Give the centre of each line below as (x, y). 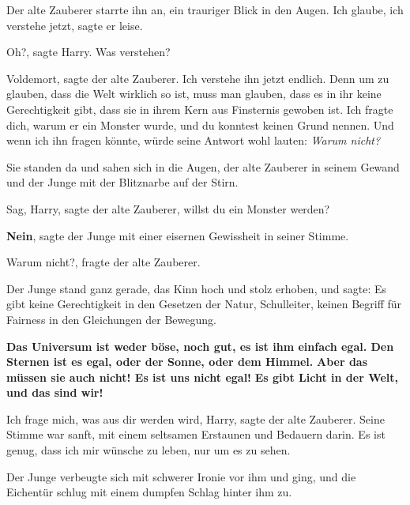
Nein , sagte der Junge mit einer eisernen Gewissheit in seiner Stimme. (178, 235)
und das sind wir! (55, 392)
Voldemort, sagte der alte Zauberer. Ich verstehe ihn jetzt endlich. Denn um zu (198, 78)
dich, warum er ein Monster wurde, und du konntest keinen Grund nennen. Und (200, 124)
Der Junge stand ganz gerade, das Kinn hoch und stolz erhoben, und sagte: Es (196, 288)
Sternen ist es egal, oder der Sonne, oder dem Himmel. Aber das (187, 362)
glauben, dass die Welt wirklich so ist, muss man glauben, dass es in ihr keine (194, 94)
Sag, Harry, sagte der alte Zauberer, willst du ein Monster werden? (168, 208)
